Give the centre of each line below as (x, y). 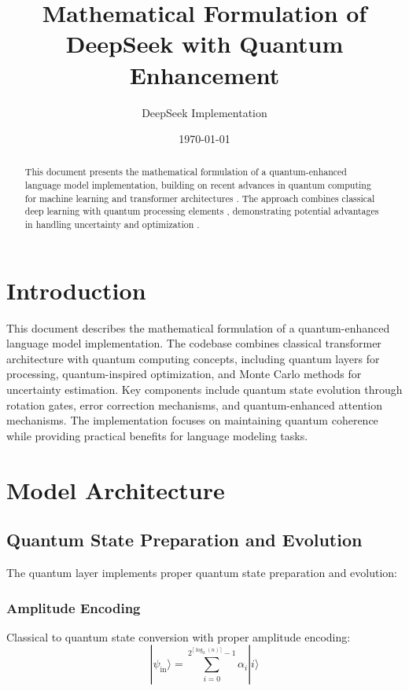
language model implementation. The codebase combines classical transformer (194, 343)
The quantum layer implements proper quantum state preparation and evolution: (202, 573)
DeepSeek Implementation (204, 112)
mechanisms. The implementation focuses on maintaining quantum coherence (192, 420)
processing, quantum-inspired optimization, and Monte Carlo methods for (184, 374)
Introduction (76, 290)
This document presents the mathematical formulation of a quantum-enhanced (186, 172)
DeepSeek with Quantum (204, 44)
